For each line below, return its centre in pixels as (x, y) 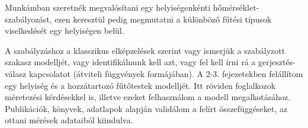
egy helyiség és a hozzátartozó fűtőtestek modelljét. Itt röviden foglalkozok (140, 85)
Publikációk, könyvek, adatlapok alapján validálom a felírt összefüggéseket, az (146, 108)
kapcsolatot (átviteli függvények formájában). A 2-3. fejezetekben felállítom (166, 73)
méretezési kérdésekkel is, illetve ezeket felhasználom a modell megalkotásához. (148, 97)
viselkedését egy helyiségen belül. (65, 31)
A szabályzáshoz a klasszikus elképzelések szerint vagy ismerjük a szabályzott (145, 50)
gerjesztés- (277, 62)
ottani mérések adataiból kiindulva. (69, 120)
